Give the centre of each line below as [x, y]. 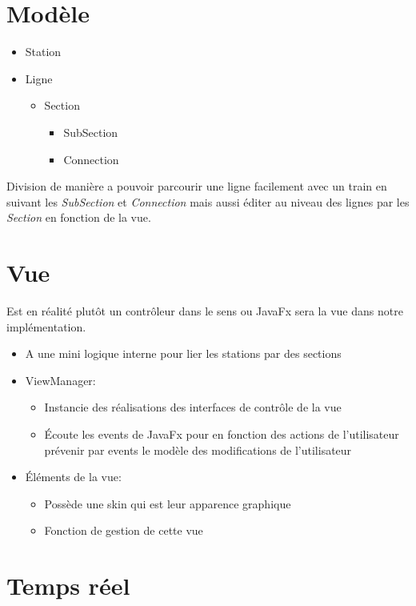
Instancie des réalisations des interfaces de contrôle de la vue [193, 407]
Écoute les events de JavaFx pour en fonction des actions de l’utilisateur [222, 433]
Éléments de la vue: [73, 477]
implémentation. [46, 326]
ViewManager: [60, 380]
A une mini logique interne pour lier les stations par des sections [183, 353]
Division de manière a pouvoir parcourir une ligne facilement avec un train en [197, 186]
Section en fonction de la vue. [79, 217]
